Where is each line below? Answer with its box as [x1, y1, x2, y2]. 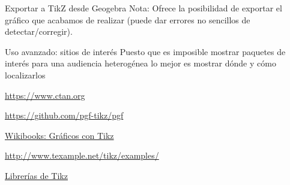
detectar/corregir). [5, 25, 73, 38]
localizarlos [5, 68, 46, 81]
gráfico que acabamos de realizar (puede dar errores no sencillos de [5, 13, 250, 26]
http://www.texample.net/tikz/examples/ [5, 149, 159, 162]
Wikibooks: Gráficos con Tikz [5, 129, 114, 141]
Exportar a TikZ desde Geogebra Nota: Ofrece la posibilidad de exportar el [5, 2, 282, 14]
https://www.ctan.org [5, 89, 85, 101]
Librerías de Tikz [5, 169, 68, 181]
